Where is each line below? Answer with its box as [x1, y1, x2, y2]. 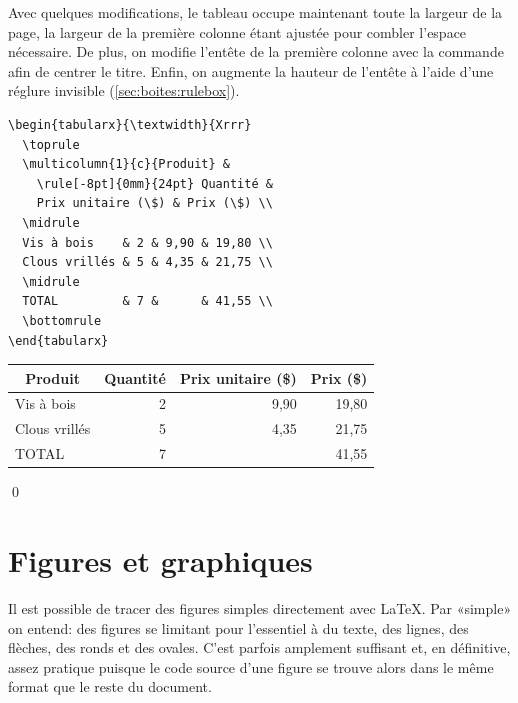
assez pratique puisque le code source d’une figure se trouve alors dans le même [8, 656, 494, 677]
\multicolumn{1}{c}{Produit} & [22, 157, 230, 172]
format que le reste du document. [8, 676, 212, 697]
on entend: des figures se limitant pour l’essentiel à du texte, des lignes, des [8, 617, 469, 638]
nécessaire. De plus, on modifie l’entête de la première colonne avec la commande [8, 41, 504, 62]
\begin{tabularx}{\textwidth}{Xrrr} [8, 117, 252, 132]
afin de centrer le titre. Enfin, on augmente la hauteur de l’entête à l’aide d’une [8, 60, 494, 81]
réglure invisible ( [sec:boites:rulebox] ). [8, 80, 240, 101]
